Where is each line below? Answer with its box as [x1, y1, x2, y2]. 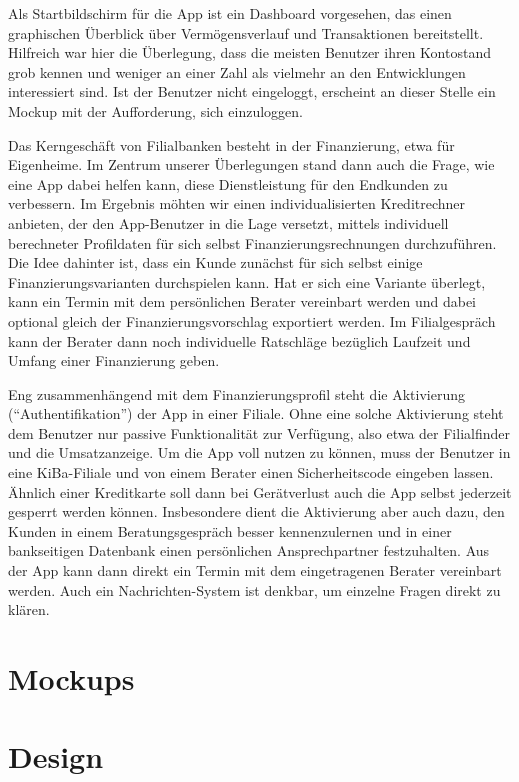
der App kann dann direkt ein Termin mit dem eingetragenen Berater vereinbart [8, 560, 502, 581]
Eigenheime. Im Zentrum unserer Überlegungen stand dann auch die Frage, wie [8, 154, 495, 175]
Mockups [8, 658, 135, 698]
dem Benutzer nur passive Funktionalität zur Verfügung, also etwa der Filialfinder [8, 422, 510, 443]
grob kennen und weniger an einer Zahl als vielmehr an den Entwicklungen [8, 61, 466, 82]
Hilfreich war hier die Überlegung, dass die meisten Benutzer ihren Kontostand [8, 42, 491, 63]
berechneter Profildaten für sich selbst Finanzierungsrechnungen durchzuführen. [8, 232, 497, 253]
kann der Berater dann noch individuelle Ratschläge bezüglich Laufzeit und [8, 330, 471, 351]
